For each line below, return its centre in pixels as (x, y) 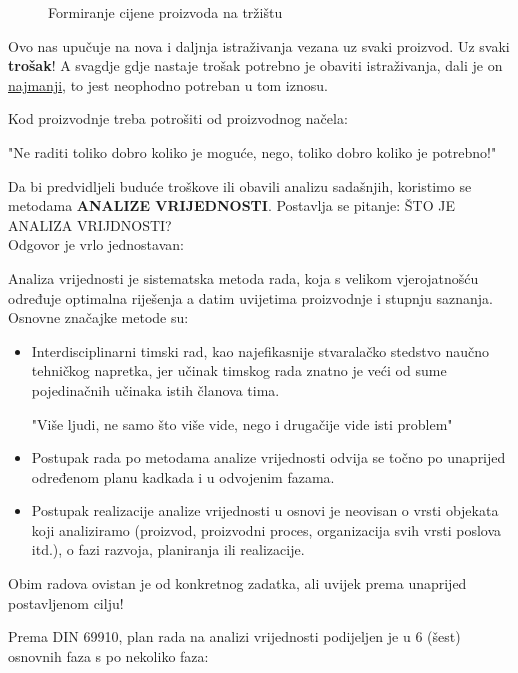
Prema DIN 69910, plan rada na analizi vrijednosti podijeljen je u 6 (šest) (234, 636)
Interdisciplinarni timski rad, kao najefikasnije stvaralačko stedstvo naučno (260, 350)
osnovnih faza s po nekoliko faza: (108, 655)
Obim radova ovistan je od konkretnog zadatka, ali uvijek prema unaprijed (237, 583)
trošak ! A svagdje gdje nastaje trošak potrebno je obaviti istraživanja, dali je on (255, 65)
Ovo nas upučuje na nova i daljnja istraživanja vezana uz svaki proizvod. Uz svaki (259, 45)
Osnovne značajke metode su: (98, 317)
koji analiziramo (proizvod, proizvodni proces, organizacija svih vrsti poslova (266, 529)
